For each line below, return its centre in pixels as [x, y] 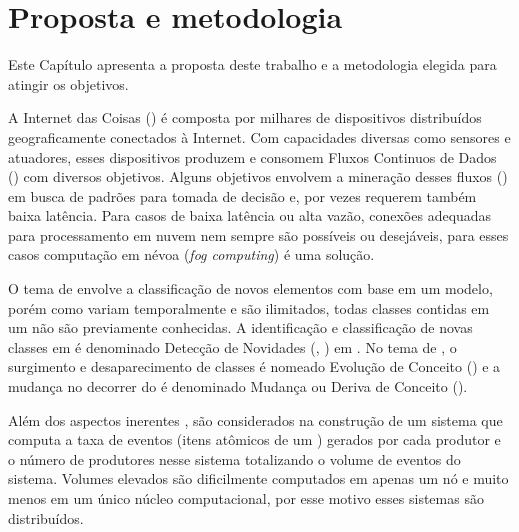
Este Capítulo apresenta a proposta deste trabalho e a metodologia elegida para [252, 64]
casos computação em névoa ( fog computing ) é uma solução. [191, 254]
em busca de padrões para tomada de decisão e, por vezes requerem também [242, 195]
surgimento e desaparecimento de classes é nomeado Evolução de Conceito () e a [254, 366]
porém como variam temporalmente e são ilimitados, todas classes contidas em [249, 307]
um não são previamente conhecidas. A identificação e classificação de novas [240, 327]
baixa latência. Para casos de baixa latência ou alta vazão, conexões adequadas [250, 215]
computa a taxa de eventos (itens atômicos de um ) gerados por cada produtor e [254, 439]
